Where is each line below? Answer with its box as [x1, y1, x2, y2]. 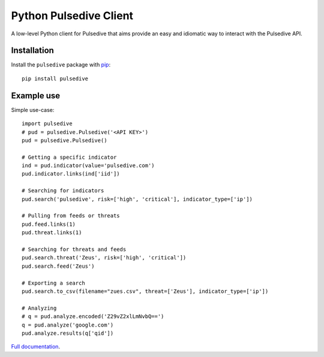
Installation [11, 46, 54, 56]
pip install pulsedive [22, 75, 89, 82]
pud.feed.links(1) [22, 220, 76, 228]
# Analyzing [22, 304, 57, 311]
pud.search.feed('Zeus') [22, 262, 95, 270]
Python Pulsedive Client [11, 9, 134, 22]
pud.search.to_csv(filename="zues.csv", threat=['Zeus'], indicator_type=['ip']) [22, 288, 269, 295]
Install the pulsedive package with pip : [11, 61, 111, 68]
